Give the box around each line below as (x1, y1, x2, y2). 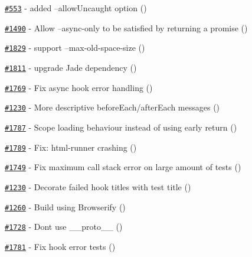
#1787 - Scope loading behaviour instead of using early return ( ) (5, 121, 237, 133)
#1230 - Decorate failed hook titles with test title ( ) (5, 180, 191, 193)
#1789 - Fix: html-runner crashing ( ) (5, 141, 137, 153)
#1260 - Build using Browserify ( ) (5, 200, 126, 213)
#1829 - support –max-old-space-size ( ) (5, 41, 145, 54)
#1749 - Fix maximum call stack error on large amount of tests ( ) (5, 161, 241, 173)
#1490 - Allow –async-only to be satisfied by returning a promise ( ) (5, 21, 248, 34)
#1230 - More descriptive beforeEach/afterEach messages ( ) (5, 101, 220, 113)
